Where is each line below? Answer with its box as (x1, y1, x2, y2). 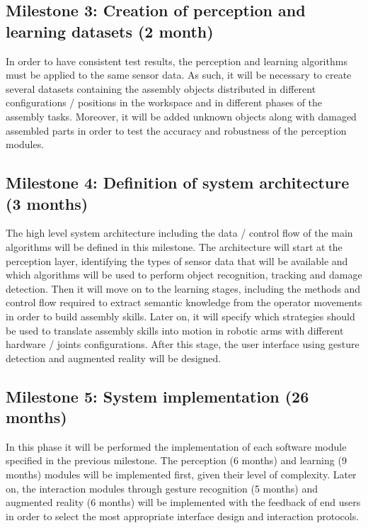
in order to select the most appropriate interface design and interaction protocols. (6, 508, 360, 523)
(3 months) (6, 192, 88, 214)
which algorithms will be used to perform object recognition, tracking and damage (6, 267, 362, 282)
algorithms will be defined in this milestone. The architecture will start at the (6, 239, 343, 254)
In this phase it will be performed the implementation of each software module (6, 439, 347, 454)
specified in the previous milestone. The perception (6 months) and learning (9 (6, 453, 347, 468)
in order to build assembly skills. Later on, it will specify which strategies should (6, 308, 355, 323)
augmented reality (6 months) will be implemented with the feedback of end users (6, 495, 361, 510)
